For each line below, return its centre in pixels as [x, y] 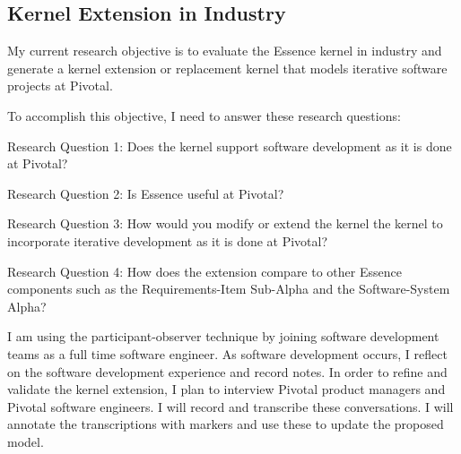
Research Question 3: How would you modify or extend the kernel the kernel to [225, 223]
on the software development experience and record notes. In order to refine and [227, 371]
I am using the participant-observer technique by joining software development [223, 336]
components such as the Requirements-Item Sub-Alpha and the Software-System [229, 289]
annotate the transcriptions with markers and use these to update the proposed [226, 424]
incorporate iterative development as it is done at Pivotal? [168, 240]
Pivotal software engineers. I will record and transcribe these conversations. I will [230, 406]
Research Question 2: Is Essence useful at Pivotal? [146, 193]
